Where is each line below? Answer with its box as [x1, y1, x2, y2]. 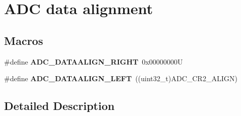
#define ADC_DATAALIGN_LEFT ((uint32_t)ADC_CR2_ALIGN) [4, 73, 237, 84]
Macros [4, 32, 43, 48]
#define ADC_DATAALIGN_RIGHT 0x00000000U [4, 56, 183, 67]
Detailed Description [4, 98, 115, 113]
